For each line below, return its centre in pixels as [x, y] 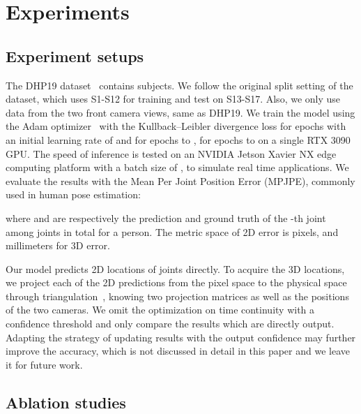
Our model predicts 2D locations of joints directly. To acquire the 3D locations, [175, 268]
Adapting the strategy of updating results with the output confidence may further [181, 337]
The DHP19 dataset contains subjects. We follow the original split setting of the [179, 85]
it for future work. [44, 364]
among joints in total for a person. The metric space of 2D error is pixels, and [172, 231]
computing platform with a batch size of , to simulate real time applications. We [177, 167]
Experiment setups [75, 56]
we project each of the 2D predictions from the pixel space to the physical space [176, 282]
